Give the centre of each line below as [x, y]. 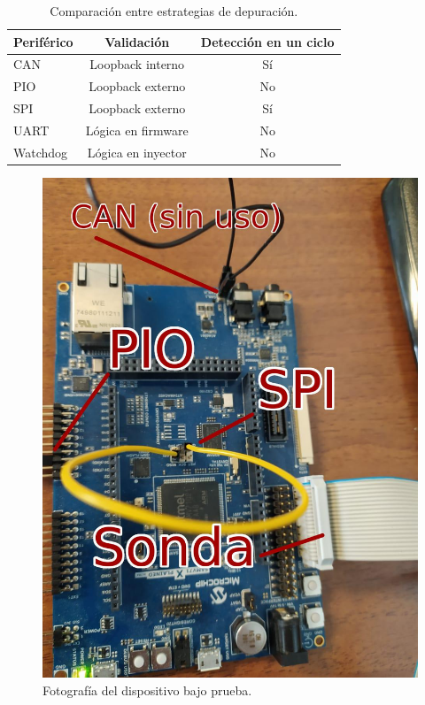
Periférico [43, 41]
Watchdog [41, 152]
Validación [137, 41]
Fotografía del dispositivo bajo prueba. [147, 690]
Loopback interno [137, 64]
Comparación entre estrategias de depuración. [174, 11]
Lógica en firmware [137, 130]
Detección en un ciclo [267, 41]
